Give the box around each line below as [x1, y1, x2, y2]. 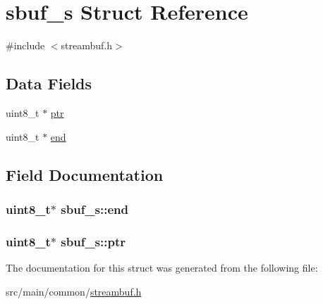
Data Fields [6, 72, 92, 94]
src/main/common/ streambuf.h [6, 284, 142, 298]
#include [6, 38, 45, 53]
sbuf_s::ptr [61, 232, 126, 250]
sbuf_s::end [61, 200, 128, 217]
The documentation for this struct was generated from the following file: [6, 260, 318, 274]
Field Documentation [6, 163, 164, 185]
